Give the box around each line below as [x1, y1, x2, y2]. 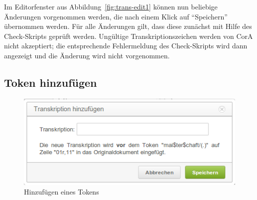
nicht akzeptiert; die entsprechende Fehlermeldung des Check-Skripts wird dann [4, 40, 248, 51]
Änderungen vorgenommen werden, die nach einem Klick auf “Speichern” [4, 11, 228, 21]
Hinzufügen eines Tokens [24, 187, 99, 197]
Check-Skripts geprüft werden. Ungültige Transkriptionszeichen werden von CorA [4, 30, 253, 41]
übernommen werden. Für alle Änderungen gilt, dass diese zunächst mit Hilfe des [4, 21, 252, 31]
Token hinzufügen [4, 74, 97, 90]
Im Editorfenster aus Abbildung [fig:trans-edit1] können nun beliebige [4, 1, 218, 11]
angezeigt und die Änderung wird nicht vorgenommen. [4, 50, 170, 60]
